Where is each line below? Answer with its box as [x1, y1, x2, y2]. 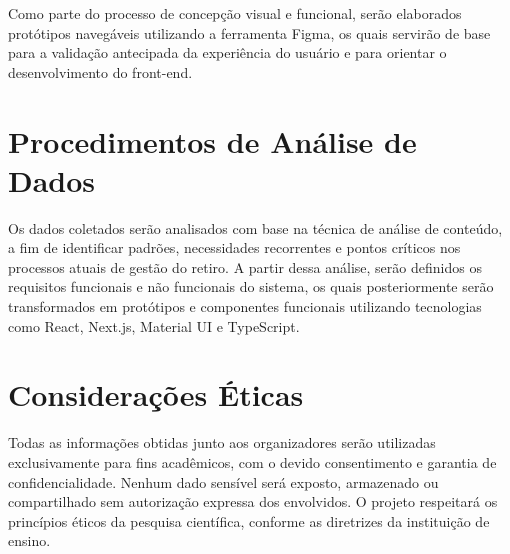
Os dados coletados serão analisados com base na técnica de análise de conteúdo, [8, 217, 503, 238]
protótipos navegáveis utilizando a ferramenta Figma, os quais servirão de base [8, 22, 491, 43]
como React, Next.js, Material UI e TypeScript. [8, 315, 300, 336]
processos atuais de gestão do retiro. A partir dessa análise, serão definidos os [8, 256, 482, 277]
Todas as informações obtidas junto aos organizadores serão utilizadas [8, 432, 436, 453]
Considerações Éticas [8, 374, 304, 415]
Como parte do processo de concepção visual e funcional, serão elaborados [8, 3, 462, 23]
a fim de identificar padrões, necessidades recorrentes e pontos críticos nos [8, 237, 461, 258]
